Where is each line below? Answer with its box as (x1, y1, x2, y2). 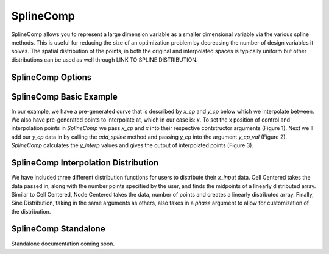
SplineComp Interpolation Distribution (11, 158, 159, 168)
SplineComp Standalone (11, 223, 106, 234)
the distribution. (11, 208, 51, 215)
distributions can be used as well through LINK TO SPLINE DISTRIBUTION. (11, 56, 198, 64)
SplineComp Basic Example (11, 92, 118, 102)
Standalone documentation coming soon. (11, 240, 115, 247)
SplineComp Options (11, 72, 92, 82)
